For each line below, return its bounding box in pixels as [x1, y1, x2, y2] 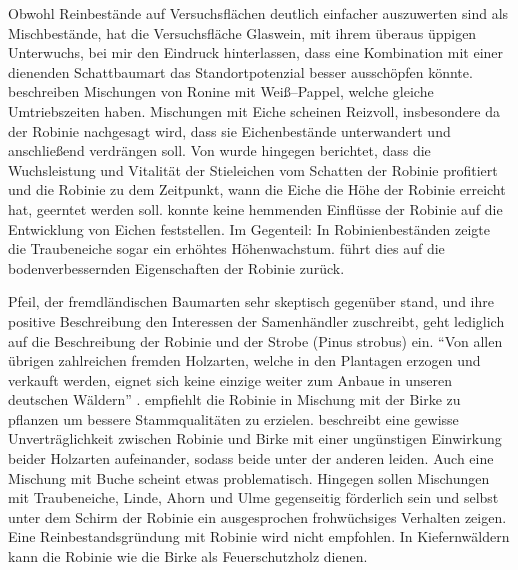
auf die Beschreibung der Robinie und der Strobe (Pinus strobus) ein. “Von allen [8, 330, 503, 351]
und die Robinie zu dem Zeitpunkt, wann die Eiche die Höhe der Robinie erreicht [8, 179, 506, 200]
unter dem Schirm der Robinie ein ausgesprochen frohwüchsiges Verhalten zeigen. [8, 506, 507, 527]
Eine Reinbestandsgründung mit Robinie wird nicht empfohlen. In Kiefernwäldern [8, 526, 510, 547]
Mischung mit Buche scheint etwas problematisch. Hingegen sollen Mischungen [8, 467, 490, 488]
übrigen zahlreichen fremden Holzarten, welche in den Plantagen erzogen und [8, 350, 481, 371]
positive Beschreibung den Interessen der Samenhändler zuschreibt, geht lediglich [8, 310, 505, 331]
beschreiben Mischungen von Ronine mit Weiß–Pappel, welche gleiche [8, 81, 434, 102]
